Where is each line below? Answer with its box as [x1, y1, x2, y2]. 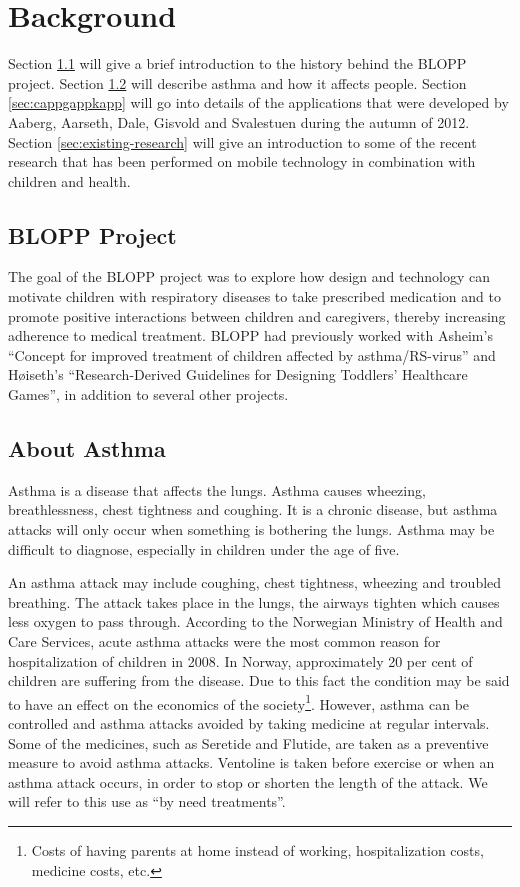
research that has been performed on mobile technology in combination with [8, 151, 476, 172]
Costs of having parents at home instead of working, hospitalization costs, [31, 840, 484, 860]
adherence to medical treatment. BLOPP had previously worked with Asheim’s [8, 325, 493, 346]
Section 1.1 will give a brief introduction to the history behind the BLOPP [8, 53, 467, 74]
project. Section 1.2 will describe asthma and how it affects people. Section [8, 72, 467, 93]
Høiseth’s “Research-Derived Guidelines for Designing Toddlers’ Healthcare [8, 364, 468, 385]
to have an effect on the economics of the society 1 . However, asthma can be [8, 690, 470, 714]
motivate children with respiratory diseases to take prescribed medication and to [8, 286, 501, 307]
